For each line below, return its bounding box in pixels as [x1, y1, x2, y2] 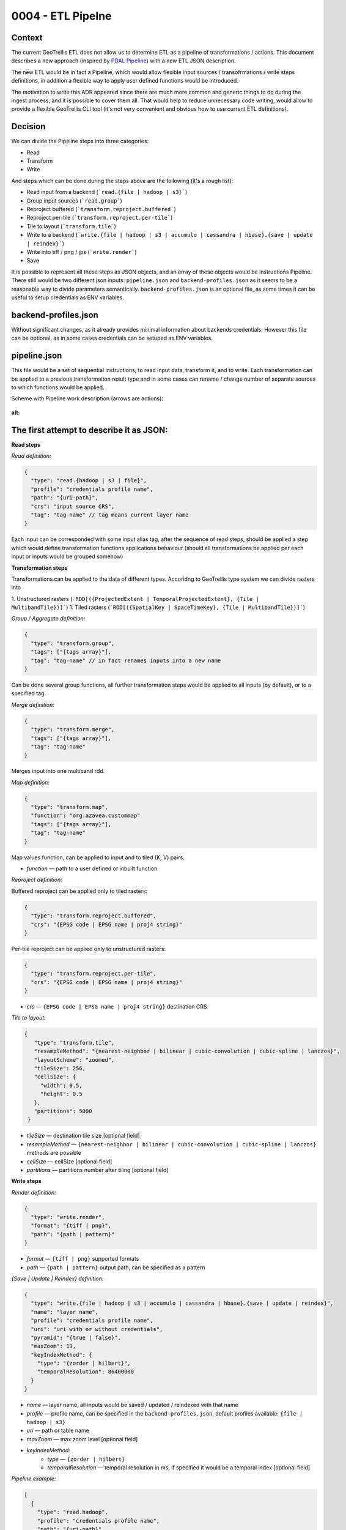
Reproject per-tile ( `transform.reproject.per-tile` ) [26, 214, 173, 222]
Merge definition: [11, 701, 54, 708]
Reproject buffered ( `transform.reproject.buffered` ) [26, 206, 177, 213]
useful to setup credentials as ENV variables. [11, 294, 125, 301]
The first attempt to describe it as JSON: [11, 425, 168, 435]
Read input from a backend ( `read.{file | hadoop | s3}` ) [26, 188, 188, 196]
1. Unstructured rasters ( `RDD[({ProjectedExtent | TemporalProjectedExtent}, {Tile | [11, 595, 260, 602]
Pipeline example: [11, 1475, 56, 1482]
